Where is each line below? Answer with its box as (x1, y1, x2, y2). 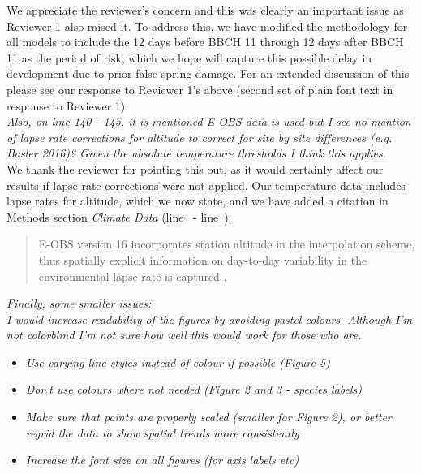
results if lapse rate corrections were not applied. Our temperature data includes (6, 176, 406, 193)
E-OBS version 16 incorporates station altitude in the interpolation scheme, (38, 235, 415, 252)
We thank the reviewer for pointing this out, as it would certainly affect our (6, 160, 384, 177)
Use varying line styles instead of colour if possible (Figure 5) (25, 353, 330, 370)
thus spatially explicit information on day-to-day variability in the (38, 251, 367, 268)
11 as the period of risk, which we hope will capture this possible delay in (6, 49, 372, 66)
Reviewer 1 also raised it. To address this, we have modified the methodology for (6, 17, 408, 34)
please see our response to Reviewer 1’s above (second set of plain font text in (6, 80, 393, 97)
